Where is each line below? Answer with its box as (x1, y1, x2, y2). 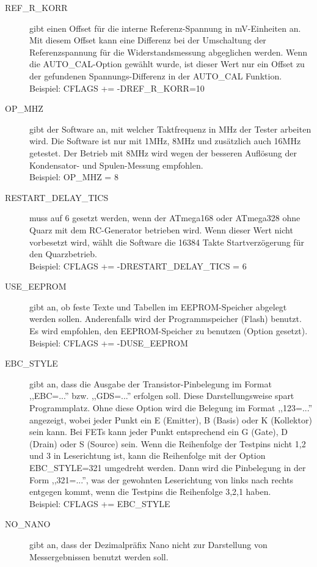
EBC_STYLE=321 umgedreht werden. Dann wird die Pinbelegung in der (29, 461, 306, 474)
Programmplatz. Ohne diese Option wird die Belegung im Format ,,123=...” (29, 401, 313, 414)
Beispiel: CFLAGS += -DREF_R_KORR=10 (29, 81, 205, 94)
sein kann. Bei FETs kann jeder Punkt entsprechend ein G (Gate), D (29, 425, 288, 438)
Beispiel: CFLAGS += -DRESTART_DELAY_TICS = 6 (29, 259, 247, 272)
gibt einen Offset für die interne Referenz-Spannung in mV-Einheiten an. (29, 21, 301, 34)
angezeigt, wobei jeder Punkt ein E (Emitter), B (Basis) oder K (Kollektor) (29, 413, 312, 426)
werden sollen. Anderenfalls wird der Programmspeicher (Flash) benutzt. (29, 312, 302, 325)
